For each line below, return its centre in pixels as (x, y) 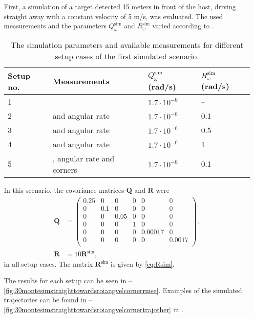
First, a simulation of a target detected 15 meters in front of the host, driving (120, 6)
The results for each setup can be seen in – (68, 281)
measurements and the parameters (55, 26)
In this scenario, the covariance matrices (64, 190)
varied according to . (183, 26)
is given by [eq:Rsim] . (143, 264)
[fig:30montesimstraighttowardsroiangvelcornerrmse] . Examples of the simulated (123, 290)
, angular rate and (84, 158)
